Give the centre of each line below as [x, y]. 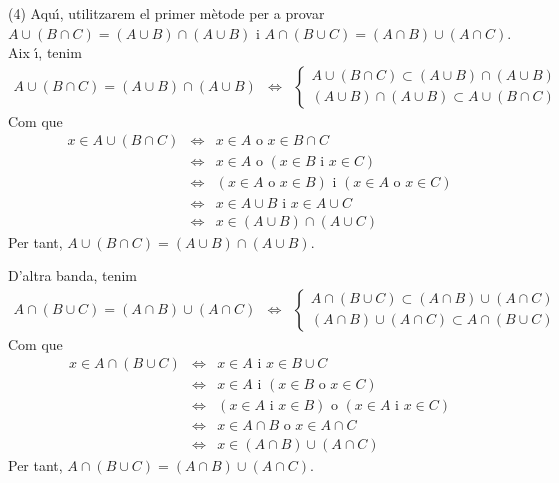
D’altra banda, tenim [72, 275]
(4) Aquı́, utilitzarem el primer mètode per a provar [166, 13]
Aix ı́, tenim [45, 52]
